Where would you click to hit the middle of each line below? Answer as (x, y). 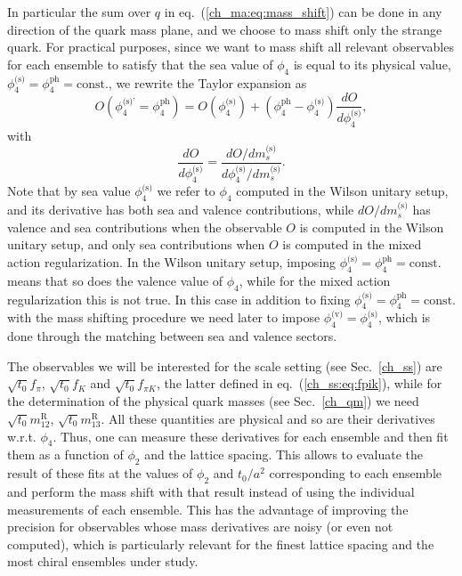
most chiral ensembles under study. (103, 561)
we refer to (186, 191)
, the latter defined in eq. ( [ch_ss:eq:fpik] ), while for (299, 383)
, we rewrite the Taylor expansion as (207, 82)
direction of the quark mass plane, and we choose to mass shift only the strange (225, 29)
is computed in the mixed (352, 244)
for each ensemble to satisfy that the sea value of (140, 64)
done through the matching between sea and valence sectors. (172, 336)
